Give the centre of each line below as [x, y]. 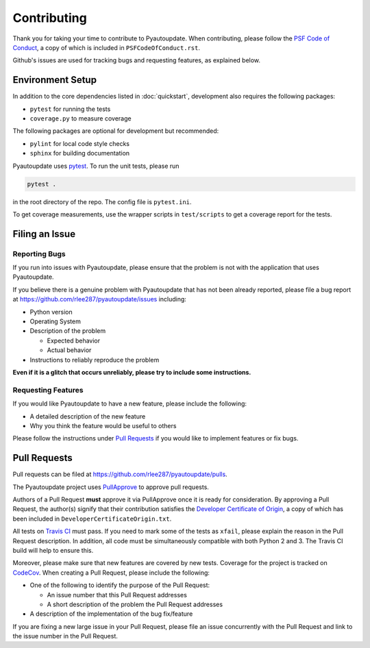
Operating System [56, 321]
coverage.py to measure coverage [81, 119]
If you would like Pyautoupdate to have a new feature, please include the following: [129, 403]
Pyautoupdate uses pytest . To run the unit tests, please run [96, 166]
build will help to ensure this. [53, 550]
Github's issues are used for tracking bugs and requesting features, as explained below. [136, 60]
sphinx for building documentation [80, 153]
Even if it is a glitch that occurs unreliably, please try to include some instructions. [132, 372]
